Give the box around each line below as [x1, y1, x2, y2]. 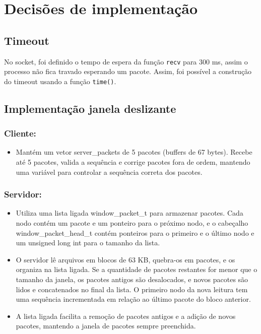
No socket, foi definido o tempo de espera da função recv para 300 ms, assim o [4, 56, 248, 66]
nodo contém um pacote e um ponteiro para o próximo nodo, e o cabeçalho [16, 218, 248, 228]
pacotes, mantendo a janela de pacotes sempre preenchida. [16, 320, 196, 331]
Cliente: [4, 127, 36, 140]
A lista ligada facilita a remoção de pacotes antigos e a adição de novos [16, 310, 236, 321]
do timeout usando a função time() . [4, 76, 116, 86]
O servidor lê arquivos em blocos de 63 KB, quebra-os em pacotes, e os [16, 254, 235, 264]
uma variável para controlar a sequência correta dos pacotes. [16, 166, 203, 177]
